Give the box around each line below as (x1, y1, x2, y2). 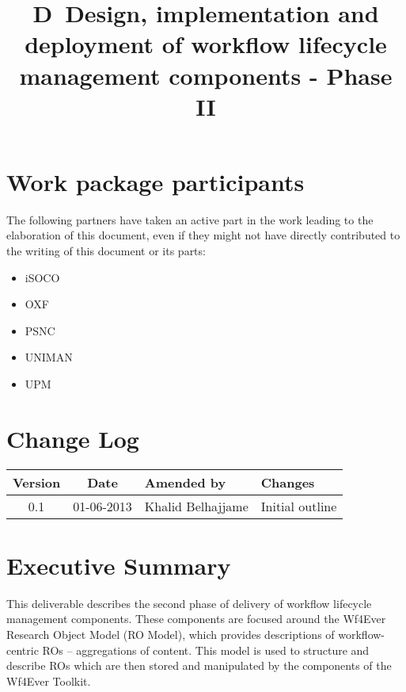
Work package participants (6, 165, 305, 197)
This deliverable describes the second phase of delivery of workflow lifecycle (6, 595, 372, 611)
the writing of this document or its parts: (6, 243, 206, 259)
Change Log (6, 422, 139, 454)
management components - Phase (19, 59, 393, 91)
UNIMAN (25, 349, 73, 365)
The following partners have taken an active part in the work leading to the (6, 211, 374, 227)
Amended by (144, 472, 226, 491)
